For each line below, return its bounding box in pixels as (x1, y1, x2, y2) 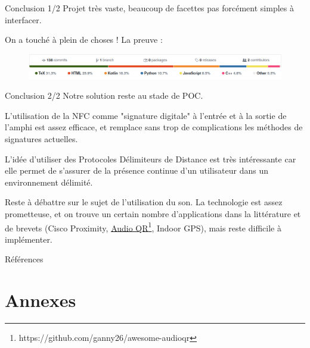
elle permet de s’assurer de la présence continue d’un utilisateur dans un (5, 164, 269, 177)
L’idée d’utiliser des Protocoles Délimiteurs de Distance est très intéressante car (5, 152, 296, 165)
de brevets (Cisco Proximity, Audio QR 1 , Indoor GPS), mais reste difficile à (5, 220, 281, 234)
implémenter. (5, 233, 52, 245)
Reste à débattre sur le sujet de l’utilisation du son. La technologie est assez (5, 196, 283, 208)
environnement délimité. (5, 175, 93, 188)
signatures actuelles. (5, 133, 78, 145)
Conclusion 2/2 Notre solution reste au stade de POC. (5, 89, 203, 102)
